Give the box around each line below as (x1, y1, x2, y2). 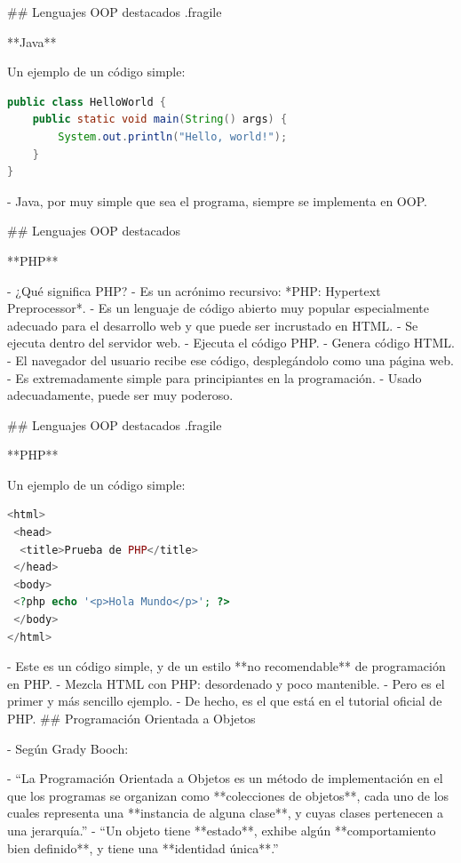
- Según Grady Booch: (7, 739, 129, 757)
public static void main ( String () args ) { (32, 113, 288, 126)
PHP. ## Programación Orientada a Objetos (7, 709, 256, 727)
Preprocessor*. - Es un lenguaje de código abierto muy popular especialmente (7, 299, 429, 317)
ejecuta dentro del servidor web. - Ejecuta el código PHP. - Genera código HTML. (7, 333, 455, 352)
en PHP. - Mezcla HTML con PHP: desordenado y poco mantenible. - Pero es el (7, 674, 445, 692)
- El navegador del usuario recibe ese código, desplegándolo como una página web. (7, 350, 454, 369)
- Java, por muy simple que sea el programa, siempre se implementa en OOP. (7, 191, 427, 210)
